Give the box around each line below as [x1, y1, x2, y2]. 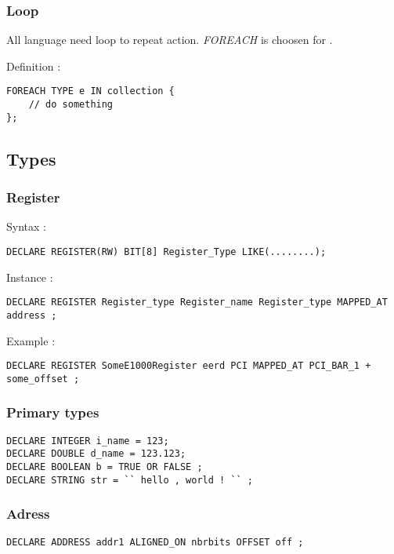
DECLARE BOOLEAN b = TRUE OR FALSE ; [6, 461, 203, 472]
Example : [6, 332, 56, 348]
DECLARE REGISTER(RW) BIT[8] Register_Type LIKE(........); [6, 246, 327, 257]
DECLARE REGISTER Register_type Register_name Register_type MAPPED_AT [6, 297, 388, 308]
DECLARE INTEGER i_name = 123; [6, 435, 169, 446]
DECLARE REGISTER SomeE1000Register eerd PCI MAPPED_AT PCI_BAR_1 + [6, 360, 371, 372]
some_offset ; [6, 373, 80, 385]
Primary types [6, 403, 99, 422]
